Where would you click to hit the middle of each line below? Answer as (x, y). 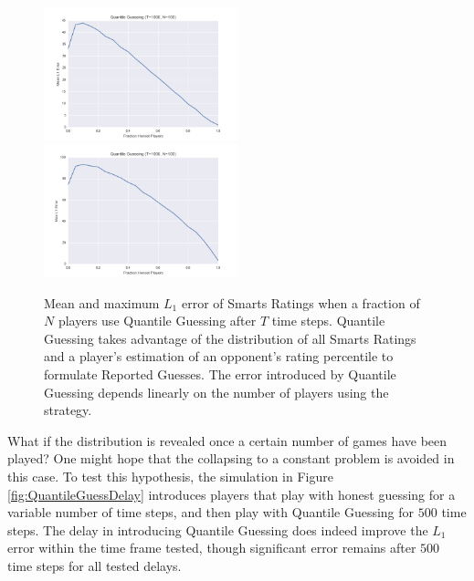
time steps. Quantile (328, 321)
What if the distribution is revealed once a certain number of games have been (227, 440)
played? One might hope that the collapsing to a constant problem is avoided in (231, 458)
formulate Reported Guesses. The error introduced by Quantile (220, 374)
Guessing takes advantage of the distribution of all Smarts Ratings (230, 338)
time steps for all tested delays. (95, 565)
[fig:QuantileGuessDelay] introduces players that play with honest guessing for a (232, 494)
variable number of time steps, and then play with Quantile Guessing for (211, 512)
